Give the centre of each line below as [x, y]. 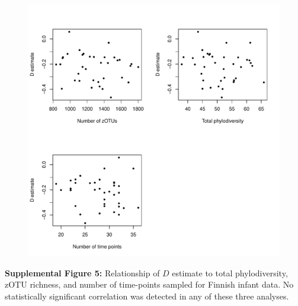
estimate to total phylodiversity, [230, 272]
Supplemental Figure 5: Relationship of [82, 272]
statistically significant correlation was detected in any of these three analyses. [147, 296]
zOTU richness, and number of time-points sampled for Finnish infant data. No [149, 284]
